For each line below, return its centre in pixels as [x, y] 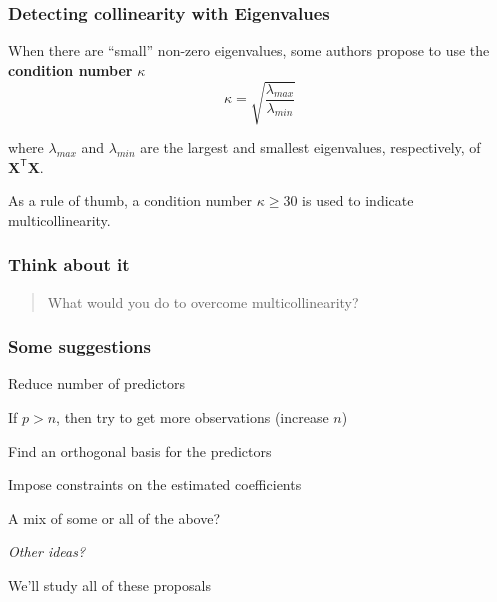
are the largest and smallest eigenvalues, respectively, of [310, 146]
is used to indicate [358, 200]
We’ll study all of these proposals [109, 584]
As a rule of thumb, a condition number [130, 200]
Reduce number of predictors [96, 383]
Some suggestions [79, 346]
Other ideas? [47, 551]
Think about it [69, 264]
